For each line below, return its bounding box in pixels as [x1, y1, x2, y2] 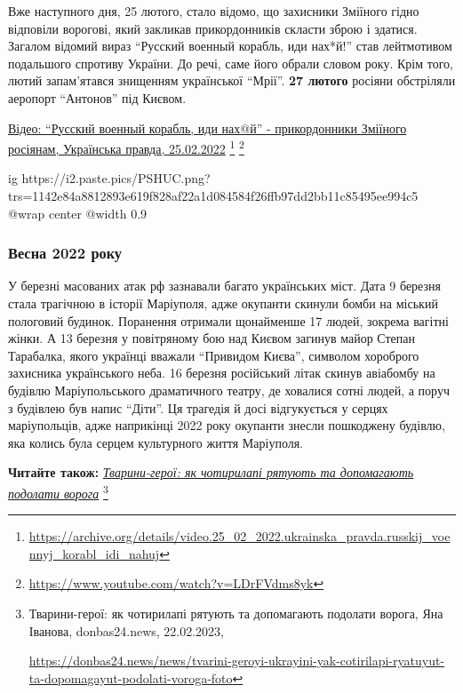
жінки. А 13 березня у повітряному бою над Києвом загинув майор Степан [8, 329, 416, 347]
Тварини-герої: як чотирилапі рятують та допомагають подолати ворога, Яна [28, 603, 443, 622]
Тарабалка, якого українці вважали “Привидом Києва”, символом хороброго [8, 346, 419, 364]
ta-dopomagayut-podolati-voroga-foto [28, 668, 233, 687]
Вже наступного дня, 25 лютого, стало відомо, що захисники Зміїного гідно [8, 2, 419, 20]
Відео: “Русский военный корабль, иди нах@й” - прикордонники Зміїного [8, 118, 407, 137]
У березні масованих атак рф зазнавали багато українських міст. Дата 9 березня [8, 276, 441, 295]
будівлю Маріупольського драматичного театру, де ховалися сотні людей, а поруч [8, 380, 450, 399]
